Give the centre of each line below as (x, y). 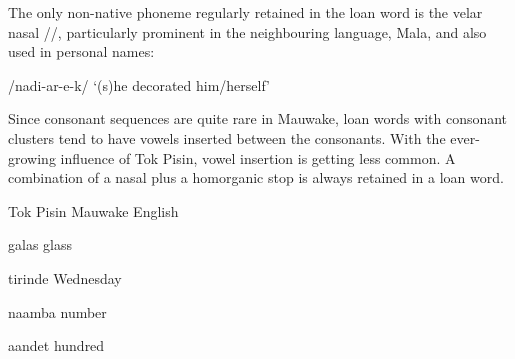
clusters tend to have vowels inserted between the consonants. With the (227, 137)
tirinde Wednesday (65, 277)
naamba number (57, 311)
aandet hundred (56, 345)
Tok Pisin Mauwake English (93, 210)
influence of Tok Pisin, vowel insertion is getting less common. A (258, 157)
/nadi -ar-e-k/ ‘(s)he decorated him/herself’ (139, 84)
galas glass (40, 244)
